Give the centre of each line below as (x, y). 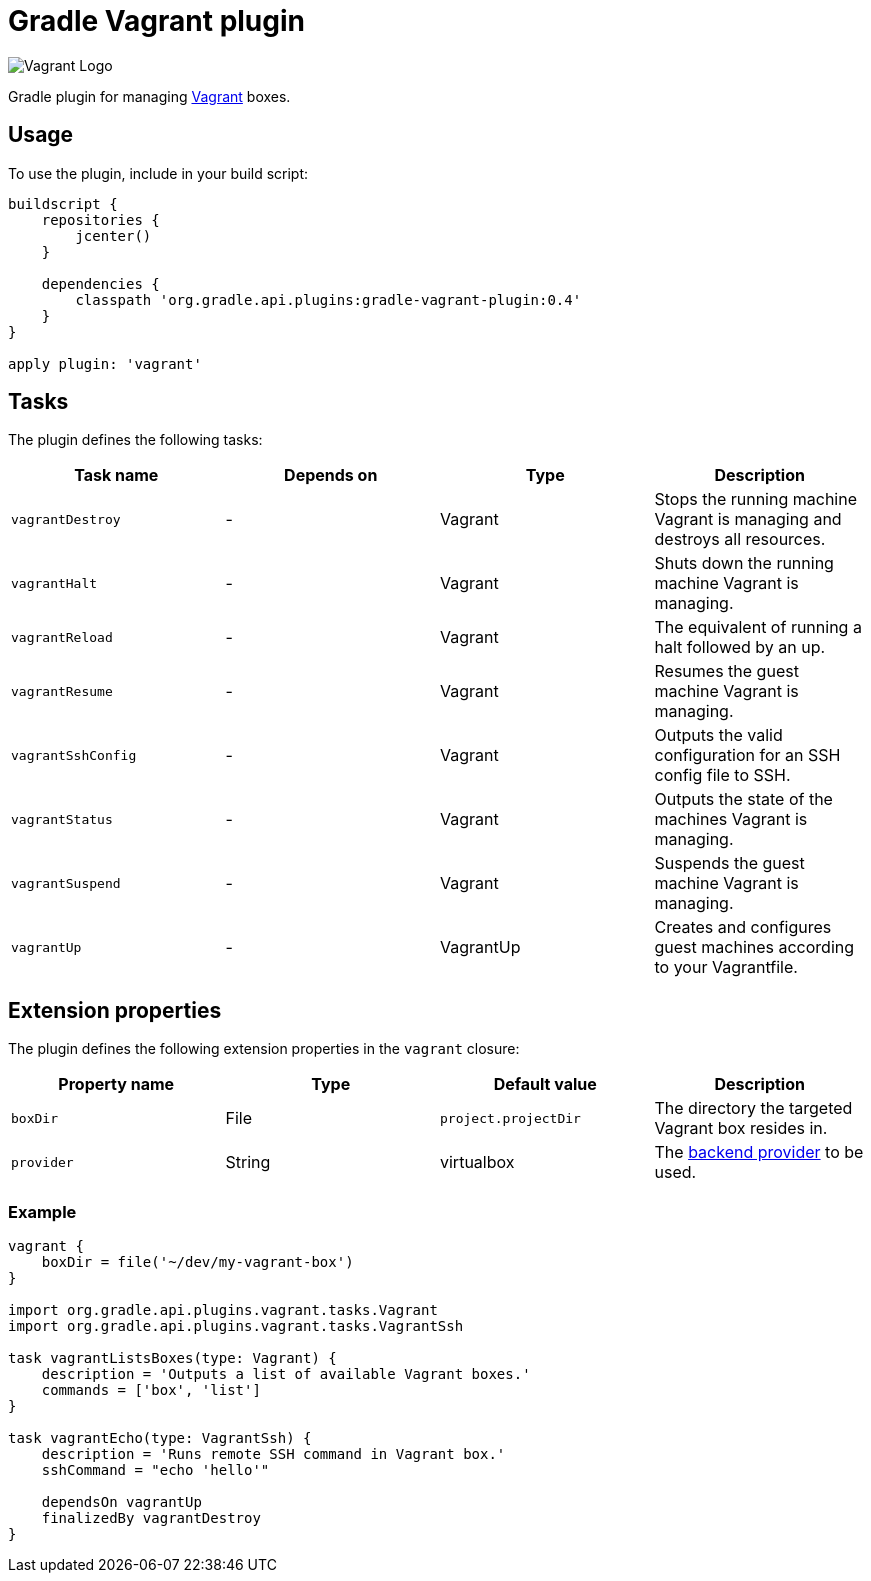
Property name (116, 1084)
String (248, 1162)
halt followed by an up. (740, 647)
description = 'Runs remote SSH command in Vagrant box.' (273, 1454)
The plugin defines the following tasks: (135, 440)
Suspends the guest (729, 863)
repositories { (100, 219)
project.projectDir (510, 1118)
